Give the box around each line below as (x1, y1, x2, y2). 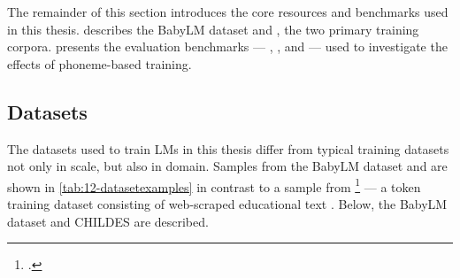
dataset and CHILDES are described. (7, 212, 209, 230)
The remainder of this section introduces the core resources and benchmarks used (7, 3, 448, 20)
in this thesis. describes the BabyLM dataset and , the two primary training (7, 19, 419, 38)
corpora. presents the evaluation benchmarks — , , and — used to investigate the (7, 37, 448, 56)
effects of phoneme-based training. (7, 54, 192, 73)
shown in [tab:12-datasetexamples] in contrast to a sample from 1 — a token (7, 174, 421, 196)
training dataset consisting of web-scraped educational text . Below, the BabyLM (7, 195, 448, 213)
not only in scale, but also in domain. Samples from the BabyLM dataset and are (7, 157, 448, 175)
